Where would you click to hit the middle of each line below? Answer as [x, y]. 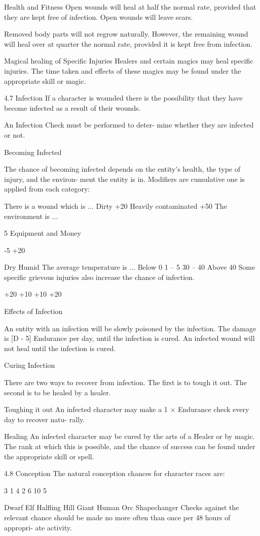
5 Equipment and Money [43, 233]
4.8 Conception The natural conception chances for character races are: [115, 473]
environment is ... [31, 216]
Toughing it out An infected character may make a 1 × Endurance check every [127, 409]
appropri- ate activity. [38, 527]
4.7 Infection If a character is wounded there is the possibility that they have [123, 98]
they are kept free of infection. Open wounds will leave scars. [99, 17]
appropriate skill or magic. [45, 81]
